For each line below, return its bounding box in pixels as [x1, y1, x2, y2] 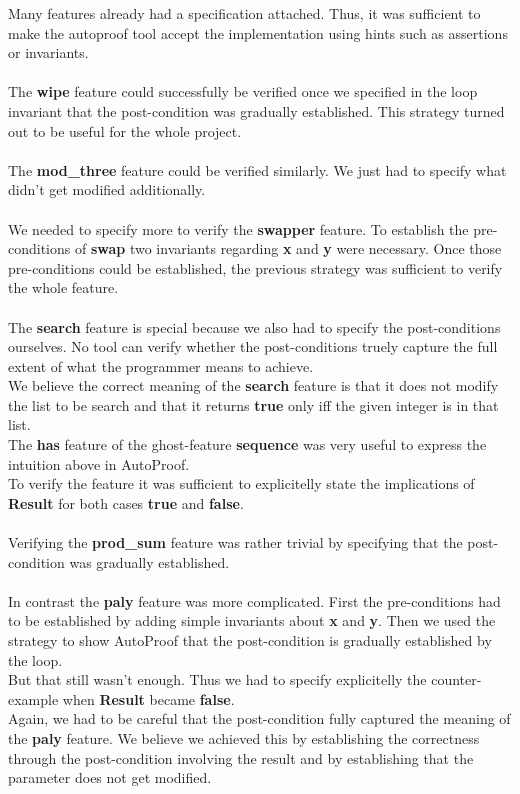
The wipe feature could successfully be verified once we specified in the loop [8, 81, 478, 102]
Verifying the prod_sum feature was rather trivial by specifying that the [8, 532, 463, 553]
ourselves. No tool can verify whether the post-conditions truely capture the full [8, 336, 498, 357]
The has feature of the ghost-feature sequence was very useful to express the [8, 434, 487, 455]
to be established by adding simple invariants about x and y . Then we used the [8, 610, 496, 631]
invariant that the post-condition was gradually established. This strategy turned [8, 100, 505, 121]
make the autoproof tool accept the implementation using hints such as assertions [8, 22, 508, 43]
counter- [431, 669, 482, 690]
